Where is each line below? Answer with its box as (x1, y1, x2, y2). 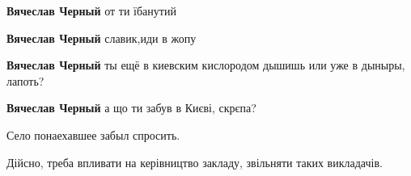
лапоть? (6, 72, 44, 89)
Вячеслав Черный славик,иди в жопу (6, 29, 197, 46)
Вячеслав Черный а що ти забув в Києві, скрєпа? (6, 99, 256, 116)
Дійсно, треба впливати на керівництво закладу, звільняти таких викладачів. (6, 153, 383, 170)
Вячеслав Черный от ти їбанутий (6, 2, 176, 19)
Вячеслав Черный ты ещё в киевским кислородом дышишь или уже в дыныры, (6, 57, 405, 73)
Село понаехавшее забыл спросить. (6, 126, 180, 143)
